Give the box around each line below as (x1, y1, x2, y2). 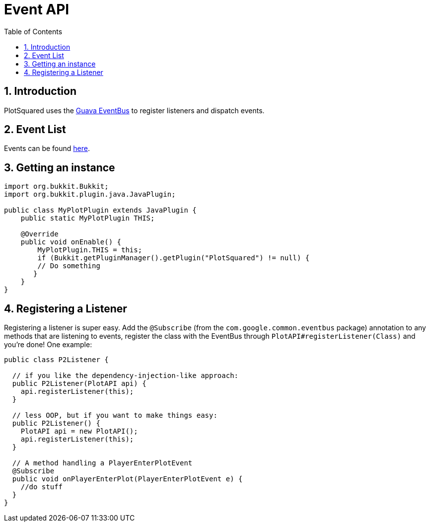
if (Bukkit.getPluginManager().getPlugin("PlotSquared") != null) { (37, 254, 310, 262)
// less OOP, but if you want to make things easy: (12, 411, 217, 420)
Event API (4, 1, 70, 18)
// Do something (37, 262, 100, 270)
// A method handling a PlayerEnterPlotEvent (12, 459, 193, 467)
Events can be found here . (4, 144, 90, 153)
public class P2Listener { (4, 356, 109, 364)
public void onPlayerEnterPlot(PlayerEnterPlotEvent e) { (12, 475, 243, 483)
